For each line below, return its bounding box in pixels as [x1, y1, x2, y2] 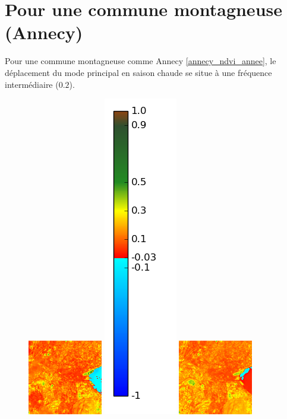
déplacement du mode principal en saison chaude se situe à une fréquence [5, 66, 272, 78]
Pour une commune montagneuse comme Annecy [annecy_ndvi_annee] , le [5, 55, 276, 67]
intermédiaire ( [5, 78, 59, 90]
